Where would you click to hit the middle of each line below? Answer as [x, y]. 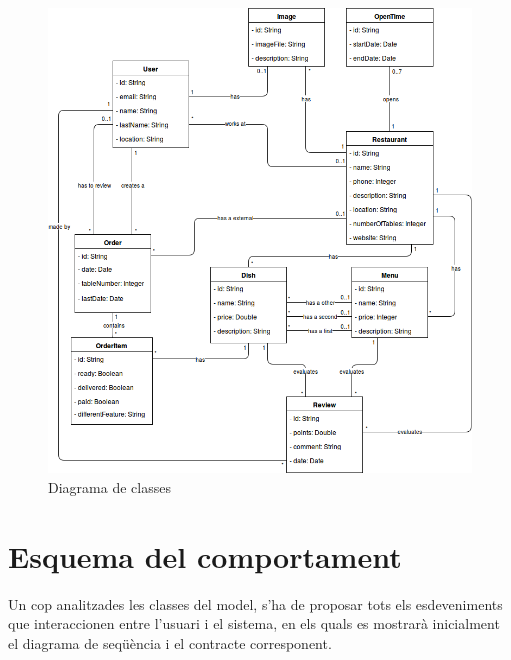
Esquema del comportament [205, 555]
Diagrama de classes [109, 486]
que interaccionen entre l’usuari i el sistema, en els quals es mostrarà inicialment [254, 623]
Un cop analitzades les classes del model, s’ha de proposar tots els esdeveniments [255, 603]
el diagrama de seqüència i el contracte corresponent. [170, 642]
